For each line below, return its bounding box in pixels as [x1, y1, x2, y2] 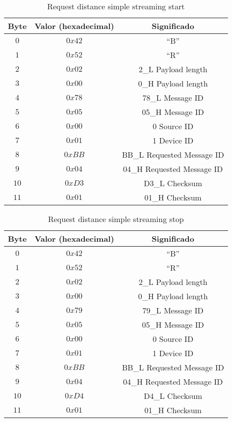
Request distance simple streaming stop [48, 213, 184, 225]
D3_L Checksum [144, 177, 203, 189]
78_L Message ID [142, 92, 204, 103]
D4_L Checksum [144, 390, 203, 401]
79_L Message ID [142, 305, 204, 316]
